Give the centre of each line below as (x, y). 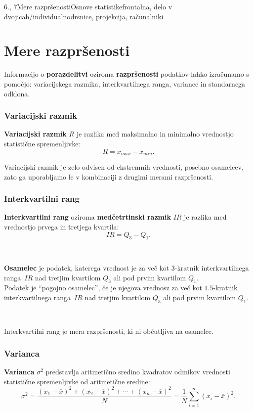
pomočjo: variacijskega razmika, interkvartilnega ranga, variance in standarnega (125, 83)
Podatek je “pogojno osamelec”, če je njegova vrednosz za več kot (103, 288)
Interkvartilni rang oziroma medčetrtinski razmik (87, 217)
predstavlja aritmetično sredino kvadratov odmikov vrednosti (138, 372)
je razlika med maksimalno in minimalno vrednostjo (155, 134)
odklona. (17, 93)
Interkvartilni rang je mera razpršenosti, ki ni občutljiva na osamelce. (109, 331)
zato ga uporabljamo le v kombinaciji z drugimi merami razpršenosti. (109, 176)
